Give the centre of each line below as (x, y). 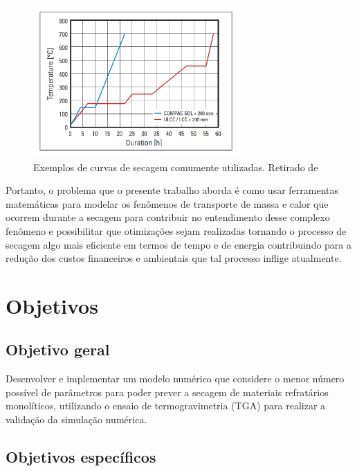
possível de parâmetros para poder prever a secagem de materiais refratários (167, 392)
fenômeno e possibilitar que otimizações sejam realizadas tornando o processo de (176, 230)
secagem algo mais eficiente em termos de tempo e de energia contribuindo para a (179, 244)
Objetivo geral (58, 349)
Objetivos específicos (81, 457)
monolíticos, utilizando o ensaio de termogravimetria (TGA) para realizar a (166, 406)
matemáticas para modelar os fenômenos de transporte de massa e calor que (167, 203)
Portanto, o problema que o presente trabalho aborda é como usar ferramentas (172, 190)
